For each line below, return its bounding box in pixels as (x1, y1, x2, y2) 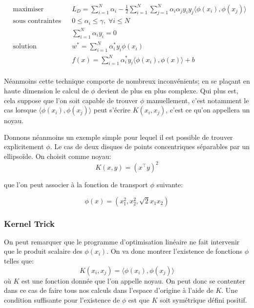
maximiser (13, 5, 44, 13)
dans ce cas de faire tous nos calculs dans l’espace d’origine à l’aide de (4, 285, 213, 295)
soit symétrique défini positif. (160, 294, 247, 305)
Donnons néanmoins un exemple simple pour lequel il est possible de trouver (4, 132, 233, 142)
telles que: (4, 256, 34, 266)
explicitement (4, 141, 44, 152)
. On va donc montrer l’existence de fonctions (106, 246, 243, 256)
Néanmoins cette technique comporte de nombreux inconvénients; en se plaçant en (4, 76, 250, 86)
